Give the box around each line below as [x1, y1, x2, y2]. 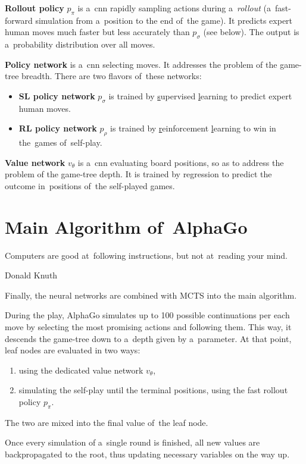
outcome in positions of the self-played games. [5, 179, 175, 192]
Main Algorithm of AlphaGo [5, 214, 248, 239]
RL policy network [18, 122, 97, 134]
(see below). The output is [203, 26, 299, 38]
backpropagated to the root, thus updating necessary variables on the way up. [5, 447, 290, 460]
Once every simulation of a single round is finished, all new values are [5, 436, 260, 449]
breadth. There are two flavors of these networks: [21, 70, 202, 82]
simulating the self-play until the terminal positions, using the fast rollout [18, 384, 288, 396]
